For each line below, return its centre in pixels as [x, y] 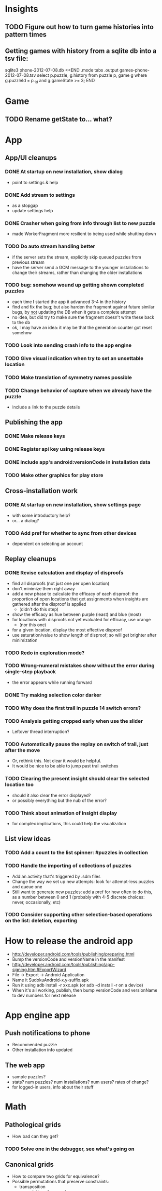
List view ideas [28, 839]
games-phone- [134, 70]
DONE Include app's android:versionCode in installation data [78, 462]
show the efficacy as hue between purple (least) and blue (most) [76, 614]
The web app [25, 1065]
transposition [32, 1187]
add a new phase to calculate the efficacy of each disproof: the [75, 594]
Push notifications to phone [48, 1033]
